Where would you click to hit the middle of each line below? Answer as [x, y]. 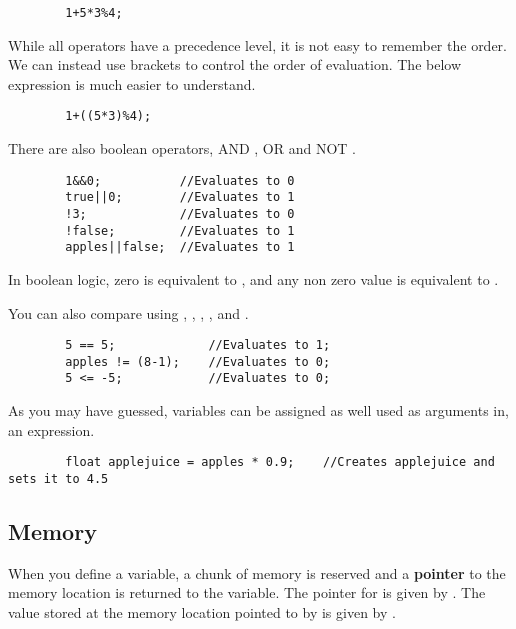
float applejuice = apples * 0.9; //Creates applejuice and [280, 462]
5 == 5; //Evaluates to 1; [198, 345]
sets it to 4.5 [58, 478]
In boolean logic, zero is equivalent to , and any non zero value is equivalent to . [253, 278]
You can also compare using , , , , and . [128, 312]
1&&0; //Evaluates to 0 [180, 180]
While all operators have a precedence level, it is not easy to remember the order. [257, 44]
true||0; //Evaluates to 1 [180, 197]
